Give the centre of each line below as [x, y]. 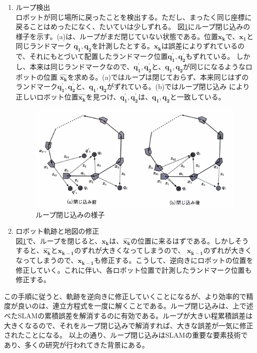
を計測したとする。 [123, 46]
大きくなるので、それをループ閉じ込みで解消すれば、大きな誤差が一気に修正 [129, 325]
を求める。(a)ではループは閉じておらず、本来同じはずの [158, 76]
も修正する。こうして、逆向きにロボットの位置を [174, 260]
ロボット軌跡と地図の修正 [57, 231]
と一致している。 [198, 97]
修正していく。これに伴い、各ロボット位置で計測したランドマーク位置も [134, 270]
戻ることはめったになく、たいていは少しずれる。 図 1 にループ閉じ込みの [133, 26]
